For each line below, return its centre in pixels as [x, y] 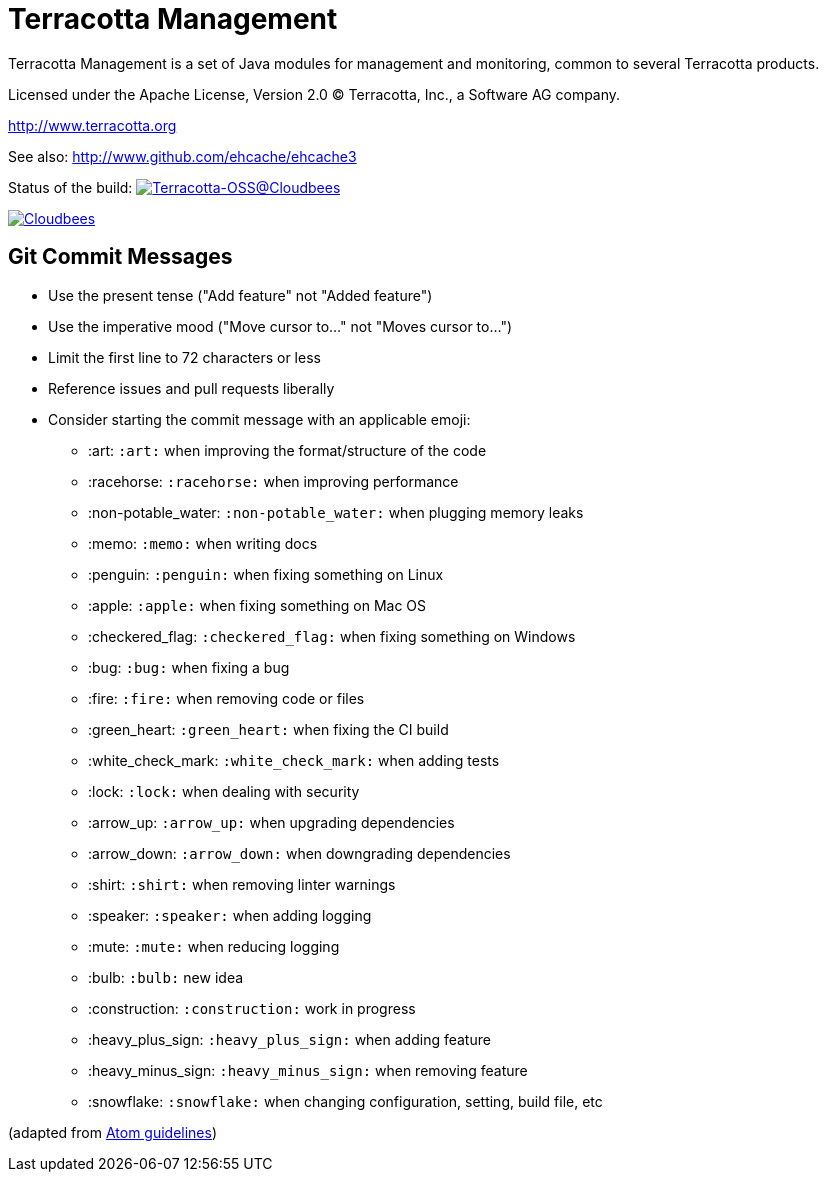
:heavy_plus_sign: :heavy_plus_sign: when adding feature [289, 1039]
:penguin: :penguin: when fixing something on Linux [266, 574]
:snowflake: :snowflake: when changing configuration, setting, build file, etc [345, 1101]
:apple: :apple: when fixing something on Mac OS [257, 605]
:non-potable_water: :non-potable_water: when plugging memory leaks [336, 512]
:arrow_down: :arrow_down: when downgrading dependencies [299, 853]
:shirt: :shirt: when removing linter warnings [242, 884]
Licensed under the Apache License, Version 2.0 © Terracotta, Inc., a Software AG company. [314, 94]
